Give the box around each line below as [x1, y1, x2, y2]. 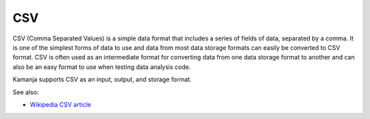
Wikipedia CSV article [29, 100, 92, 109]
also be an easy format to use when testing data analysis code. [12, 62, 191, 71]
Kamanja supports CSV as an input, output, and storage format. [12, 75, 192, 83]
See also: [12, 88, 39, 96]
